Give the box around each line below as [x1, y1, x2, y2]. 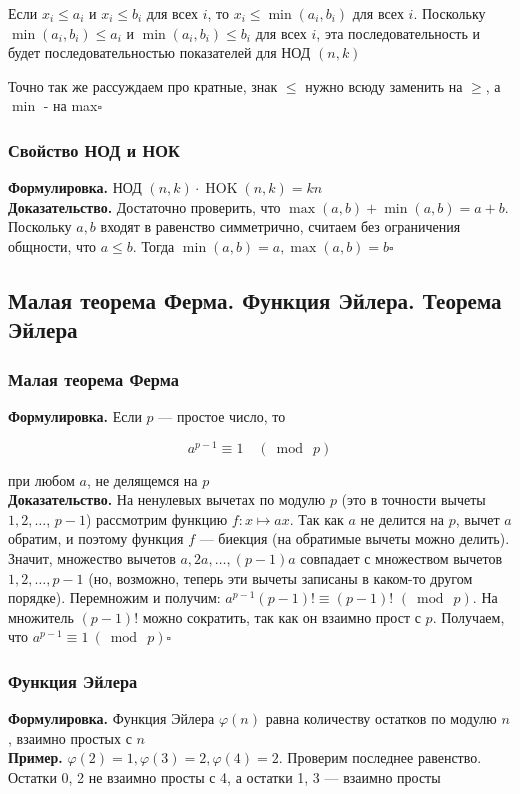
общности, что [8, 235, 97, 256]
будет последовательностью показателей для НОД [8, 42, 311, 63]
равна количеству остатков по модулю [265, 708, 497, 729]
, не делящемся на [86, 469, 198, 490]
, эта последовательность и [316, 22, 480, 43]
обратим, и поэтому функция [8, 528, 184, 549]
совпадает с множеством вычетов [300, 548, 503, 568]
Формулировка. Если [8, 405, 142, 426]
